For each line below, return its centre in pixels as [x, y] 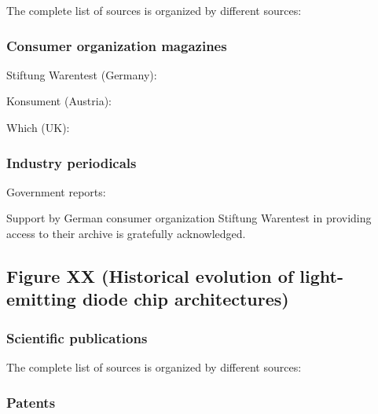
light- [321, 275]
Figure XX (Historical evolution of [150, 275]
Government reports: [56, 191]
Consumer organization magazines [117, 45]
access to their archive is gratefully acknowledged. [126, 233]
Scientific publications [77, 337]
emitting [41, 299]
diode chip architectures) [185, 299]
